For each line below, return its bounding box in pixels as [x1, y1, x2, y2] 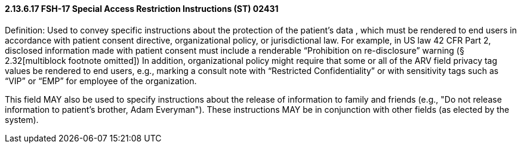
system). [5, 114, 39, 125]
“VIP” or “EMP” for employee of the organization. [5, 75, 197, 86]
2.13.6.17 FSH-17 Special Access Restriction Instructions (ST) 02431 [5, 4, 279, 14]
